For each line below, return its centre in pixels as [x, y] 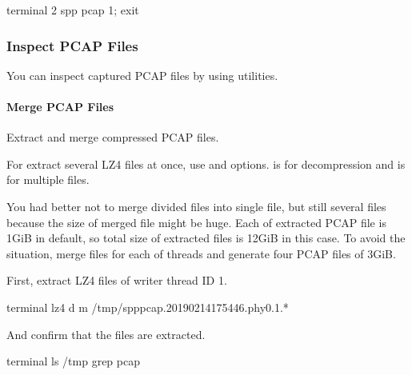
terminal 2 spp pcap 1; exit [73, 10]
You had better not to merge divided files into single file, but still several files [196, 206]
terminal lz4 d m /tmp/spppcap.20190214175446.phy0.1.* [148, 307]
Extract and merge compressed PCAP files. [113, 137]
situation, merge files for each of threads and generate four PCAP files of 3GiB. [201, 253]
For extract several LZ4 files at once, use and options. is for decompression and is [206, 164]
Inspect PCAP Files [72, 45]
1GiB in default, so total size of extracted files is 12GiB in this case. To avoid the [206, 238]
